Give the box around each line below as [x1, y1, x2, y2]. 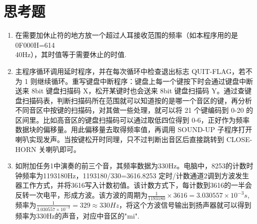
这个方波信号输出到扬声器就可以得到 [133, 199, 252, 210]
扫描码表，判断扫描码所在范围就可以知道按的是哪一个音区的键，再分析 [22, 95, 252, 105]
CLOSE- [226, 134, 253, 145]
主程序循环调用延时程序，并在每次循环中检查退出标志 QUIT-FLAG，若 [15, 66, 246, 76]
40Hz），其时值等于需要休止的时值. [15, 49, 127, 60]
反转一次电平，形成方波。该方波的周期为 [15, 190, 148, 200]
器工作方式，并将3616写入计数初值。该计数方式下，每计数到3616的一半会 [15, 180, 252, 190]
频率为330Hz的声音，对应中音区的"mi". [15, 210, 140, 221]
